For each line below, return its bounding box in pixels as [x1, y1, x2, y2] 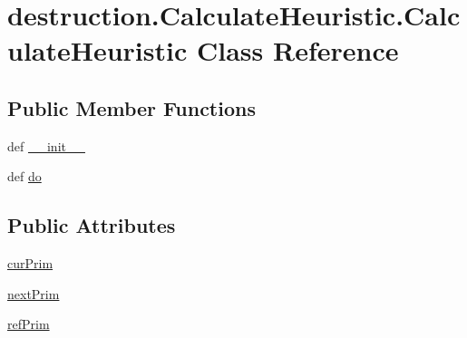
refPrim [7, 314, 50, 333]
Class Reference [196, 32, 399, 69]
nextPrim [7, 284, 60, 303]
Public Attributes [7, 211, 176, 239]
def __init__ [7, 136, 85, 155]
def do [7, 167, 42, 186]
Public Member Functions [7, 93, 256, 121]
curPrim [7, 254, 54, 273]
